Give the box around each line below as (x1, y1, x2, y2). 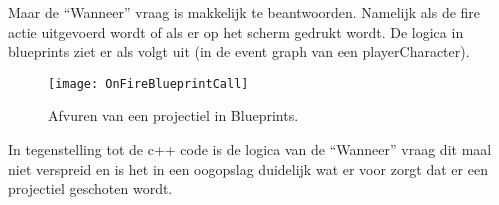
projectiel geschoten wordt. (8, 178, 173, 199)
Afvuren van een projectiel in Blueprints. (48, 105, 299, 126)
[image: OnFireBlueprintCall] (48, 76, 249, 91)
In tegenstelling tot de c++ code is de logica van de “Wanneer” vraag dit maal (8, 139, 492, 160)
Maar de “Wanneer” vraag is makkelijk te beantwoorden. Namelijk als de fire (8, 2, 481, 22)
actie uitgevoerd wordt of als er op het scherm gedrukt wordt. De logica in (8, 21, 464, 42)
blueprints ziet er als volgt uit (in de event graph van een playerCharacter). (8, 41, 470, 62)
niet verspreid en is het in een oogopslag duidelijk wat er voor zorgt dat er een (8, 158, 488, 179)
